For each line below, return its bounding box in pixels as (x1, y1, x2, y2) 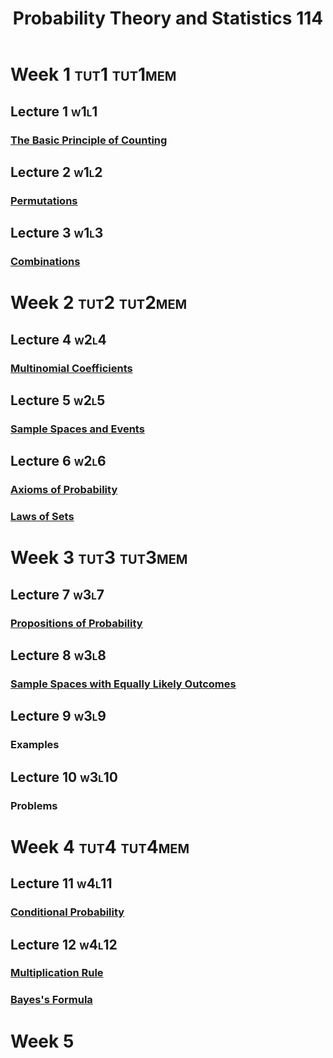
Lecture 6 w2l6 (10, 453, 107, 470)
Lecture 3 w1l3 (10, 225, 104, 242)
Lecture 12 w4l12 (10, 936, 118, 953)
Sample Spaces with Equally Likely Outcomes (10, 677, 237, 691)
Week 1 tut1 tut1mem (10, 63, 177, 86)
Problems (10, 798, 58, 812)
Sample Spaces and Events (10, 422, 145, 436)
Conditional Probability (10, 905, 125, 919)
